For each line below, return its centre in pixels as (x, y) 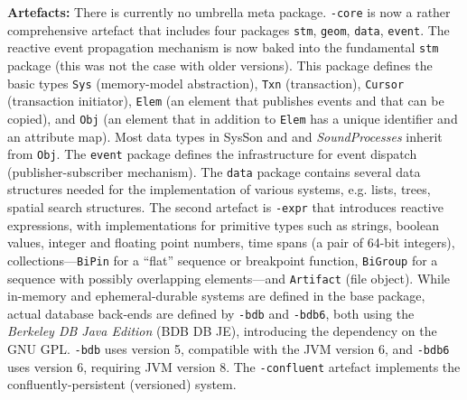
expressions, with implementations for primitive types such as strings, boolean (224, 224)
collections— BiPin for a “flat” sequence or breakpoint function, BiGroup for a (223, 260)
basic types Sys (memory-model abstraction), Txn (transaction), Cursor (206, 83)
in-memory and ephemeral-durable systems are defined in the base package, (216, 296)
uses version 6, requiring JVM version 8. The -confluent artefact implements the (234, 366)
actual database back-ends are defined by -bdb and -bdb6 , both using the (211, 313)
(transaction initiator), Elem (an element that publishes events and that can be (226, 101)
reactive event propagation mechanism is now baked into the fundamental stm (223, 47)
